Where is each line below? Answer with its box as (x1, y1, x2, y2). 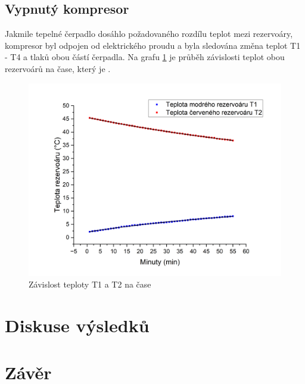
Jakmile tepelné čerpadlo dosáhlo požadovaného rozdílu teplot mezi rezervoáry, (5, 27, 293, 40)
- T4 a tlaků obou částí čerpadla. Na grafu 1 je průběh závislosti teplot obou (5, 51, 285, 63)
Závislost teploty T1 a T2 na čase (29, 278, 151, 291)
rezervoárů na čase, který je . (5, 62, 111, 74)
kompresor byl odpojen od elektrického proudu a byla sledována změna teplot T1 (5, 39, 301, 51)
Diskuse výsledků (5, 313, 150, 338)
